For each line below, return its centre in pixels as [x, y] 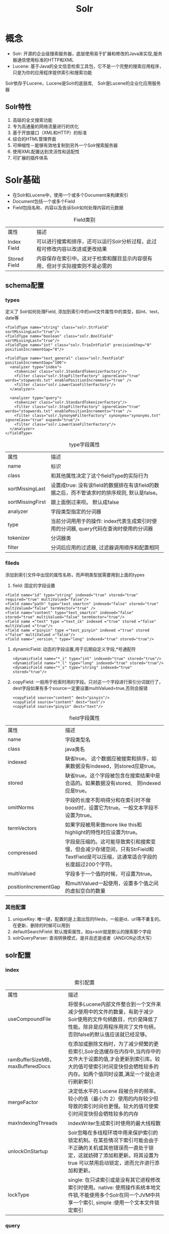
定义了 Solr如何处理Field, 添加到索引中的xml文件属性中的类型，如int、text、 [84, 312]
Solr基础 [23, 180]
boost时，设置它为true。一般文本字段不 [112, 808]
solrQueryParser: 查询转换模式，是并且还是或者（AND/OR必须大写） [83, 938]
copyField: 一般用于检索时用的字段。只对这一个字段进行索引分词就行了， [88, 682]
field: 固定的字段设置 [34, 586]
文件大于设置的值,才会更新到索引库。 [111, 1059]
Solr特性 [18, 107]
